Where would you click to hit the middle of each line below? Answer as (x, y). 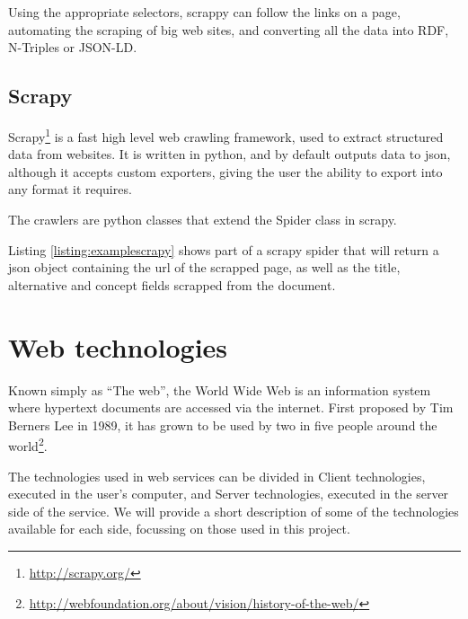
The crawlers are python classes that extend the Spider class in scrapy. (203, 220)
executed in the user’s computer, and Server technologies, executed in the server (229, 494)
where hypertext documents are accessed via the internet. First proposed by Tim (231, 407)
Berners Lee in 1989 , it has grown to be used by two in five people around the (223, 424)
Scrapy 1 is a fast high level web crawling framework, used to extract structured (226, 135)
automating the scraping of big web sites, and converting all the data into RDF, (229, 29)
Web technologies (118, 346)
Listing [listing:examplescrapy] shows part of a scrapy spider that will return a (224, 249)
